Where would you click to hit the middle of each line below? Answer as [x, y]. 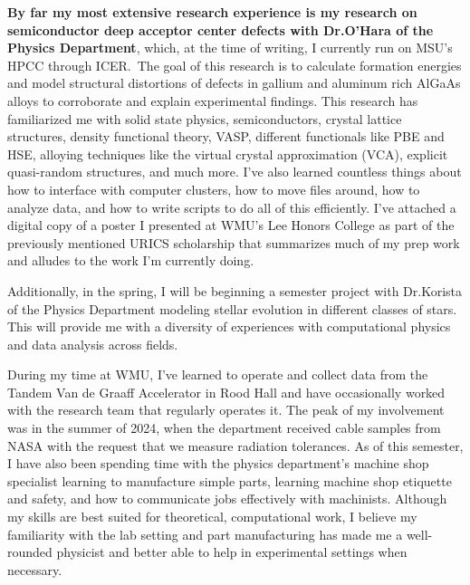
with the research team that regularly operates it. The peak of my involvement [226, 410]
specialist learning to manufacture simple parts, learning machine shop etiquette [230, 480]
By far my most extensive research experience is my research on [212, 12]
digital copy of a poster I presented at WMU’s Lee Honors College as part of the [231, 225]
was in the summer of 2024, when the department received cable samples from [224, 428]
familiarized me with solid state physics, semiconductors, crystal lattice [205, 118]
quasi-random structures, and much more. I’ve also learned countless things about [235, 172]
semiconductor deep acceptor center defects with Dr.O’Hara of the [221, 29]
